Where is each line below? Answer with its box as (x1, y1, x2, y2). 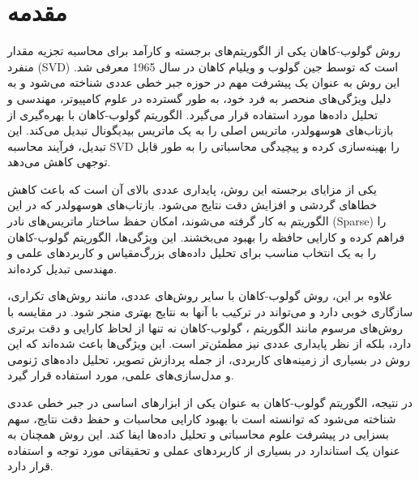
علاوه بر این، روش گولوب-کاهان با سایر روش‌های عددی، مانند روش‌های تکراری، (7, 287, 393, 304)
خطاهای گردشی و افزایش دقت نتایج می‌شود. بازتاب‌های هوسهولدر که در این (7, 196, 378, 213)
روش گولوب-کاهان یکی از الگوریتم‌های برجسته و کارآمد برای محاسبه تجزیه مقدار (7, 42, 400, 59)
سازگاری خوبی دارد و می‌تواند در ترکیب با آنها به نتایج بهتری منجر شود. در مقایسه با (7, 303, 413, 320)
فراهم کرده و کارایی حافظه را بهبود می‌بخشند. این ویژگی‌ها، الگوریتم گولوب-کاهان (7, 228, 405, 245)
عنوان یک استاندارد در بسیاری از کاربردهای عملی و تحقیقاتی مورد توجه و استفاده (7, 441, 400, 458)
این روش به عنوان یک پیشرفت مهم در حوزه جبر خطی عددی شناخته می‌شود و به (7, 74, 400, 91)
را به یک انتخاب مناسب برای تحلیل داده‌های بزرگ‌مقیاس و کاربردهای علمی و (7, 244, 377, 261)
